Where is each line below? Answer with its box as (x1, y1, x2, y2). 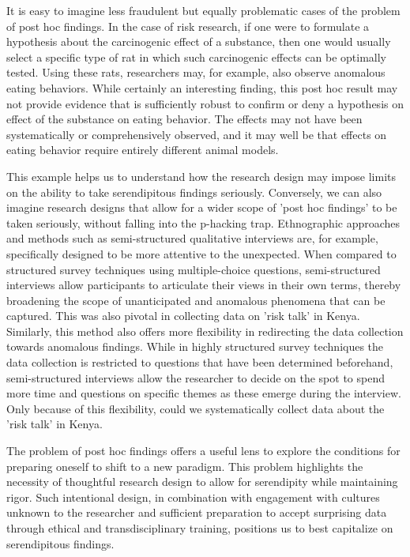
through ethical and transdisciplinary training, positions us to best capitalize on (6, 520, 393, 536)
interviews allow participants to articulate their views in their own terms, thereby (6, 277, 401, 293)
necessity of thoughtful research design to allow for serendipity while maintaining (6, 473, 398, 490)
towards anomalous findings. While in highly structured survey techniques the (6, 338, 384, 355)
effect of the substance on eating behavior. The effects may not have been (6, 111, 363, 127)
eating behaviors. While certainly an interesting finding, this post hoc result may (6, 79, 398, 96)
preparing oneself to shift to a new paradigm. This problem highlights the (6, 457, 363, 474)
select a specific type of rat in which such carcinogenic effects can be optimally (6, 48, 386, 65)
